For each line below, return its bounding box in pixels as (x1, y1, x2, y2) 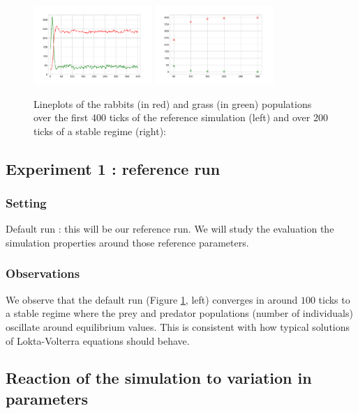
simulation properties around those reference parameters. (6, 235, 249, 249)
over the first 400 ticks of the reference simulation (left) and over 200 (33, 110, 328, 125)
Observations (6, 265, 80, 282)
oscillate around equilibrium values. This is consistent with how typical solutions (6, 319, 350, 334)
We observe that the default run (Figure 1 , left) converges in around (6, 292, 298, 306)
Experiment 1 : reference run (6, 157, 221, 179)
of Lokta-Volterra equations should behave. (6, 333, 190, 348)
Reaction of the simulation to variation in (6, 367, 312, 389)
